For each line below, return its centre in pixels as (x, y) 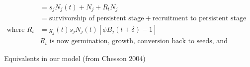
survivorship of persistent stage (96, 18)
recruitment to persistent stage (199, 18)
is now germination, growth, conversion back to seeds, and (138, 41)
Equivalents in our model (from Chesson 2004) (75, 58)
